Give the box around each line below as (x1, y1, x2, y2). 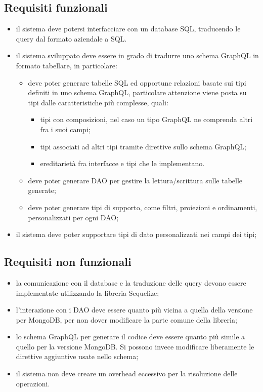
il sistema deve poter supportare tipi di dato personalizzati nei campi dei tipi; (16, 229, 257, 240)
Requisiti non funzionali (4, 254, 131, 269)
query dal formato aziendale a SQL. (16, 33, 127, 44)
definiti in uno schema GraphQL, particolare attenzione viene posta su (28, 87, 247, 98)
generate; (28, 185, 56, 195)
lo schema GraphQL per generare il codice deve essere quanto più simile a (16, 331, 245, 342)
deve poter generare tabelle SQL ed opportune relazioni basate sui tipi (28, 77, 246, 88)
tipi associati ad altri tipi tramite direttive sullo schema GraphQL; (40, 141, 246, 151)
